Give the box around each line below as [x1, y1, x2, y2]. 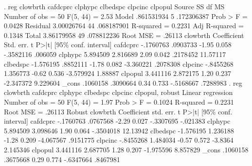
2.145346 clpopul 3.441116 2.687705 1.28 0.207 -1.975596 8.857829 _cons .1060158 [4, 144, 249, 154]
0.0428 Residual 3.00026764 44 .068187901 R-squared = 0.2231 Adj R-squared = [4, 20, 244, 31]
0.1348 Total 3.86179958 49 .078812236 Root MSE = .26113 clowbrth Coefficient [4, 30, 244, 40]
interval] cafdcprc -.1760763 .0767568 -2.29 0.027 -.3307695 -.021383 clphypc [4, 116, 231, 126]
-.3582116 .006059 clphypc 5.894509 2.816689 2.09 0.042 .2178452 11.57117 [4, 49, 226, 59]
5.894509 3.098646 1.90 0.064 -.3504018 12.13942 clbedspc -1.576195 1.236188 [4, 125, 234, 135]
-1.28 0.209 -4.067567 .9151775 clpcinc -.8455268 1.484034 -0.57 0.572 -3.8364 [4, 135, 234, 145]
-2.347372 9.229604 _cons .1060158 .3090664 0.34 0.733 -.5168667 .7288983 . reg [4, 77, 242, 88]
